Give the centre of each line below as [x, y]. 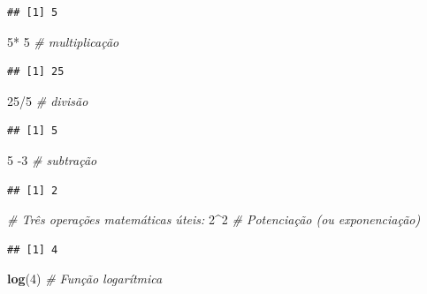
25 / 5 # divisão [48, 100]
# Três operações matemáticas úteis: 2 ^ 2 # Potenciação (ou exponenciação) [214, 219]
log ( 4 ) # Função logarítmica [85, 279]
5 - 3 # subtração [52, 159]
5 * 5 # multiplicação [63, 41]
